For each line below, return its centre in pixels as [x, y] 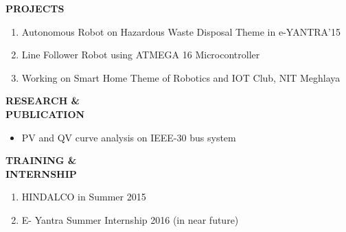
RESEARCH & [43, 101]
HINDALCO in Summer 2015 [84, 197]
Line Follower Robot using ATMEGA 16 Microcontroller [141, 55]
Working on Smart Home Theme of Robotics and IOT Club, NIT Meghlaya [181, 77]
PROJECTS [35, 8]
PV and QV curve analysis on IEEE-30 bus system [129, 137]
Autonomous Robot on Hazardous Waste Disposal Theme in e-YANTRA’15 [181, 31]
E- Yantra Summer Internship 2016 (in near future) [130, 219]
